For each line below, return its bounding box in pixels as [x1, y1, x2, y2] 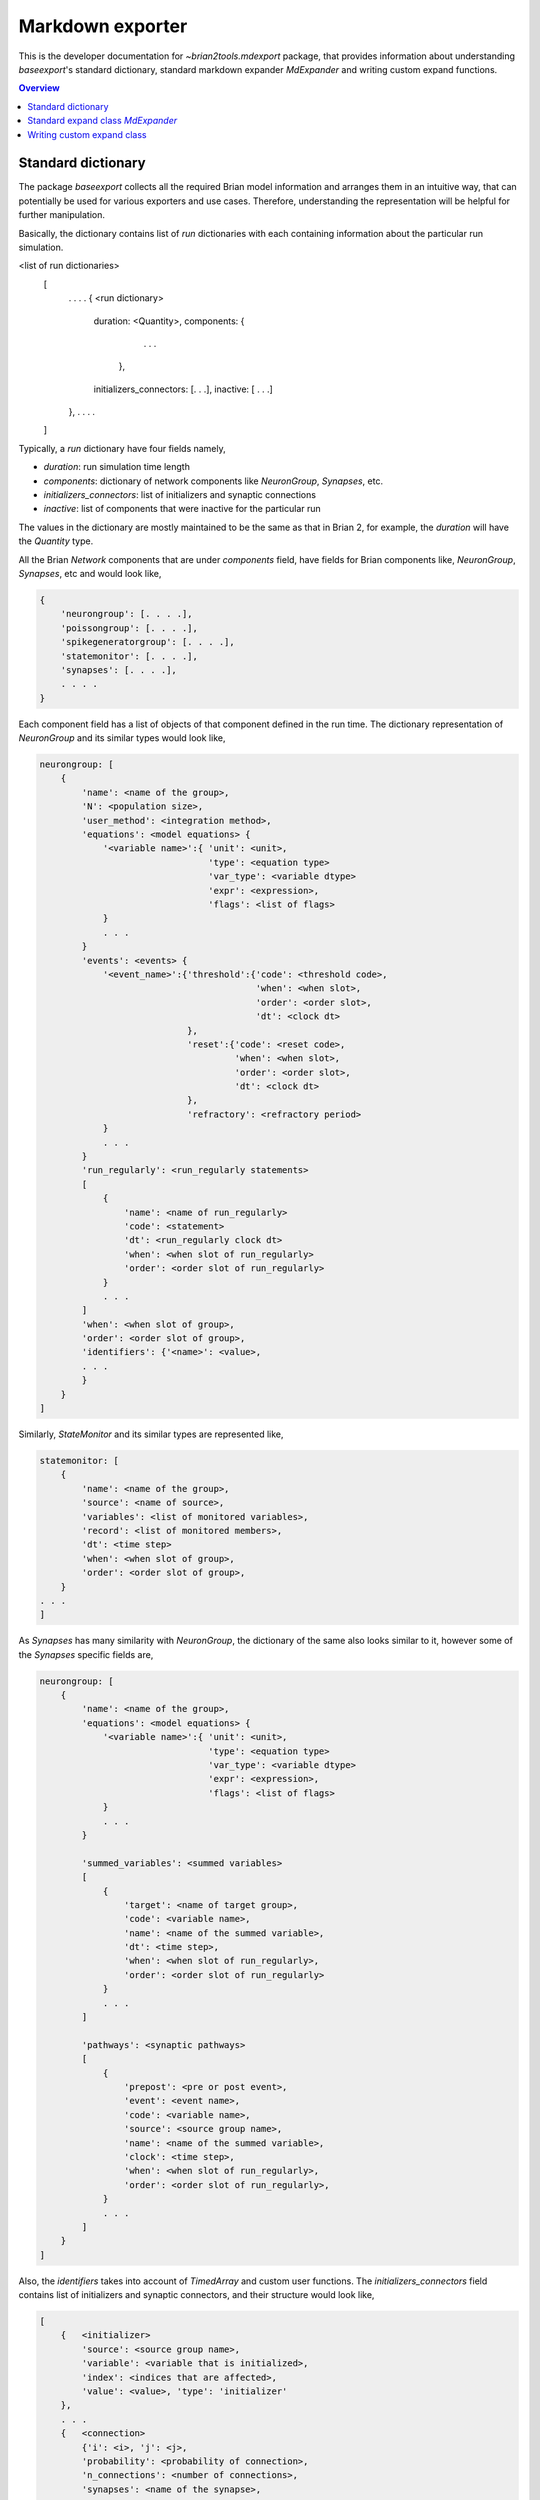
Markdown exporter [18, 15, 188, 37]
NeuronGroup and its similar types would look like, [18, 732, 226, 744]
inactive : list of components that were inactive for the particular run [43, 503, 322, 515]
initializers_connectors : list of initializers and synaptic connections [43, 489, 317, 501]
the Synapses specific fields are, [18, 1648, 154, 1660]
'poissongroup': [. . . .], [60, 622, 199, 634]
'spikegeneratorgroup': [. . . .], [60, 636, 235, 648]
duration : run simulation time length [43, 461, 190, 473]
